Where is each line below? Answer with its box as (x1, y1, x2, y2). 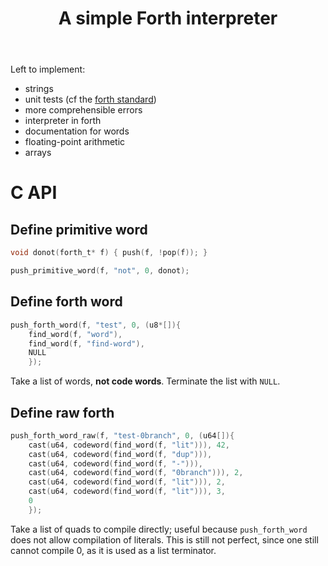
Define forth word (10, 293, 123, 311)
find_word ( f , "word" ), (28, 329, 123, 339)
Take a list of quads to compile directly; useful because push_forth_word (10, 523, 308, 535)
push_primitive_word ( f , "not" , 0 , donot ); (10, 266, 190, 276)
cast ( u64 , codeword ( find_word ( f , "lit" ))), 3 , (28, 487, 226, 497)
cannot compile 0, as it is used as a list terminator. (10, 544, 217, 556)
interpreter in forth (24, 115, 102, 127)
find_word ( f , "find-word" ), (28, 338, 145, 349)
